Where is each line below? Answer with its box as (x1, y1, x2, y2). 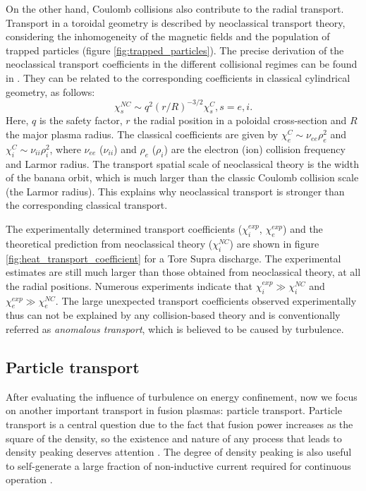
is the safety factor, (39, 113, 123, 128)
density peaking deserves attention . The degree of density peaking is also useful (6, 444, 352, 459)
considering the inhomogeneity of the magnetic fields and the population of (6, 29, 330, 44)
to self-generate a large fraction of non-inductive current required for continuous (6, 458, 351, 473)
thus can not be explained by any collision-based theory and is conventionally (6, 308, 341, 322)
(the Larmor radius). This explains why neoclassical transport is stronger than (6, 183, 345, 198)
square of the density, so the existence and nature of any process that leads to (6, 430, 342, 445)
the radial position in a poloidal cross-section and (133, 113, 347, 128)
